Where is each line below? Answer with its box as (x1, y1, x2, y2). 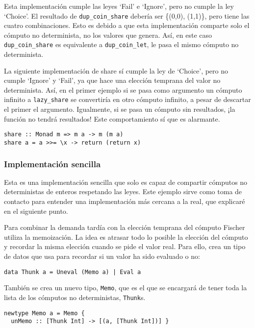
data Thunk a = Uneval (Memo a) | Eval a (4, 268, 141, 276)
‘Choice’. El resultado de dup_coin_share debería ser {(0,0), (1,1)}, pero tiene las (4, 10, 250, 21)
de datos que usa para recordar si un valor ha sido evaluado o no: (4, 251, 200, 261)
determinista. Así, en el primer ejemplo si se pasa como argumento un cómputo (4, 84, 242, 95)
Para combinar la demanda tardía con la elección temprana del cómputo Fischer (4, 222, 245, 232)
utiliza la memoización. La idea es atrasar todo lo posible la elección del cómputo (4, 231, 248, 242)
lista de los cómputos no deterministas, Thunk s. (4, 292, 146, 302)
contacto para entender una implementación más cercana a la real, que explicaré (4, 196, 245, 206)
